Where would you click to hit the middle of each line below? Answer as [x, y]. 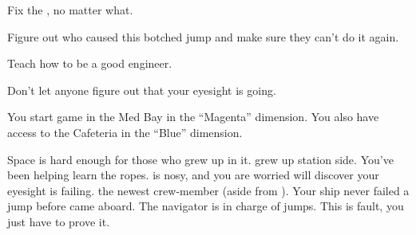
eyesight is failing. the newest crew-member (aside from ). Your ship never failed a [208, 190]
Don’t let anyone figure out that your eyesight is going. [142, 90]
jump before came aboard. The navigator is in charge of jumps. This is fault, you [206, 206]
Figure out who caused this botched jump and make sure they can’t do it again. [203, 36]
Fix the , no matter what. [70, 10]
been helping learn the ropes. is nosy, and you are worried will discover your [193, 175]
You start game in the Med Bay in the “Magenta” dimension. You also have [193, 117]
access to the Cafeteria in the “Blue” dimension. [125, 132]
